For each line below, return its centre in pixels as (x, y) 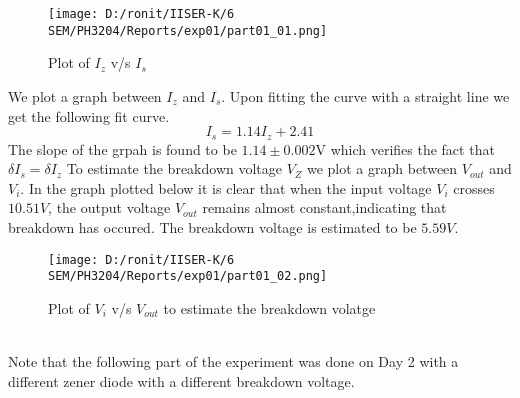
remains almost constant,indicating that (324, 207)
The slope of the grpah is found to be (122, 148)
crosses (474, 187)
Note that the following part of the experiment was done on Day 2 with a (233, 361)
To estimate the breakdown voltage (174, 168)
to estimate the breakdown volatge (269, 307)
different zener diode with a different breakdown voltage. (181, 380)
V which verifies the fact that (405, 148)
